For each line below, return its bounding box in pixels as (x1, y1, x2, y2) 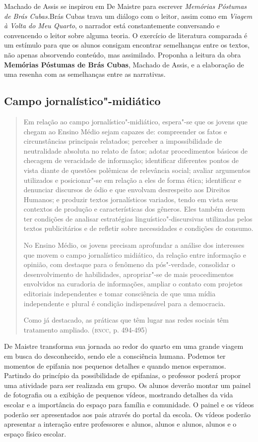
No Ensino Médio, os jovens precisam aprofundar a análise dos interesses (23, 240, 245, 250)
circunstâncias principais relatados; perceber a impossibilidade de (23, 136, 222, 146)
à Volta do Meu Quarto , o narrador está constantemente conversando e (4, 20, 220, 31)
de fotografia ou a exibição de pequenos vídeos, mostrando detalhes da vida (4, 389, 233, 400)
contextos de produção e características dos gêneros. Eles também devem (23, 204, 245, 214)
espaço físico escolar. (4, 428, 66, 439)
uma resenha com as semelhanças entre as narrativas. (4, 69, 166, 79)
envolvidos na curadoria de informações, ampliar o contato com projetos (23, 278, 243, 289)
